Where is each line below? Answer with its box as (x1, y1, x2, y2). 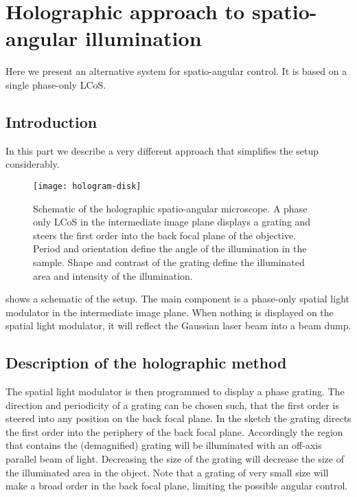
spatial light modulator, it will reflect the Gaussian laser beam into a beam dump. (5, 318, 352, 333)
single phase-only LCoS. (5, 77, 106, 91)
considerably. (5, 157, 60, 171)
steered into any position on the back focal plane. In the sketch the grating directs (5, 411, 352, 426)
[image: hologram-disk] (33, 181, 141, 191)
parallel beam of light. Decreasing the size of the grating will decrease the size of (5, 452, 344, 466)
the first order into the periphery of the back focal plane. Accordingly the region (5, 424, 343, 439)
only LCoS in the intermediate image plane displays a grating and (33, 214, 311, 229)
